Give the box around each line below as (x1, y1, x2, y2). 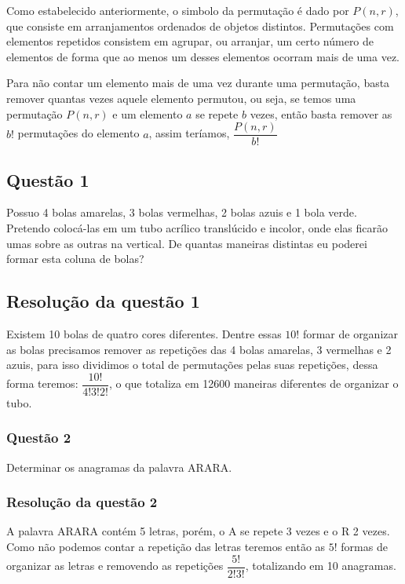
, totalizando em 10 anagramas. (245, 557, 396, 574)
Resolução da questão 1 (6, 289, 200, 313)
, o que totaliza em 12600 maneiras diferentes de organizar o (108, 375, 399, 392)
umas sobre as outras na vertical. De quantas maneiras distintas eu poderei (6, 235, 367, 251)
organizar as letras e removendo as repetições (6, 557, 224, 574)
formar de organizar (302, 326, 398, 341)
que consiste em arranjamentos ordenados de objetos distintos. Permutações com (6, 17, 394, 34)
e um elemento (112, 105, 183, 122)
